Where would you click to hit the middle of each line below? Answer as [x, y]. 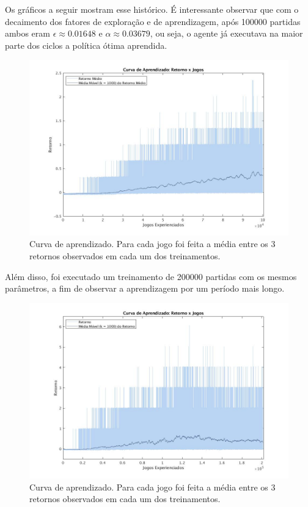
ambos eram [28, 33]
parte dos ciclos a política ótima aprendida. [86, 45]
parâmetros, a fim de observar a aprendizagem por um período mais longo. [145, 288]
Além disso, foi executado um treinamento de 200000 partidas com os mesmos [151, 276]
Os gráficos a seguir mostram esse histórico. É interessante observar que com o [152, 9]
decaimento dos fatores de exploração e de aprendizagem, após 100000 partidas [153, 21]
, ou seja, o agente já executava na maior [226, 33]
